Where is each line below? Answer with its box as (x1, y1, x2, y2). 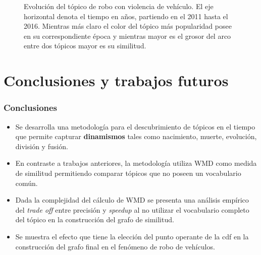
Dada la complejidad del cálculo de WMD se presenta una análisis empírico (15, 195, 249, 205)
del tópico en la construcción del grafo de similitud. (15, 214, 174, 225)
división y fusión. (15, 141, 68, 151)
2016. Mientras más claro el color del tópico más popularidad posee (24, 21, 232, 31)
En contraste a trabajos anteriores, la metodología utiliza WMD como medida (15, 158, 257, 168)
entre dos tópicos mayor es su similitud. (24, 40, 146, 51)
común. (15, 177, 38, 188)
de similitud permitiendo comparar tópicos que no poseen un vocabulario (15, 167, 241, 178)
